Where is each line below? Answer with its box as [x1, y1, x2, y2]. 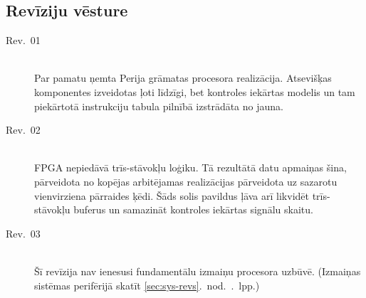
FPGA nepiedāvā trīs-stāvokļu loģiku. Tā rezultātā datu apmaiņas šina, [34, 160, 347, 175]
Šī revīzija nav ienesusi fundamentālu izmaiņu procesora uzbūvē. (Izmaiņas [34, 263, 361, 278]
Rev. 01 [6, 33, 41, 48]
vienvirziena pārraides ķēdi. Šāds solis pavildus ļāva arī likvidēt [34, 188, 309, 203]
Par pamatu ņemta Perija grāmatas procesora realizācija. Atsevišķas [34, 70, 332, 85]
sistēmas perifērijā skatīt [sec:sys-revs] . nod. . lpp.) [34, 277, 260, 292]
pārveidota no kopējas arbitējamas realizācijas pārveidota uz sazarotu [34, 174, 338, 188]
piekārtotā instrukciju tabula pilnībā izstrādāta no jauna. [34, 98, 283, 113]
